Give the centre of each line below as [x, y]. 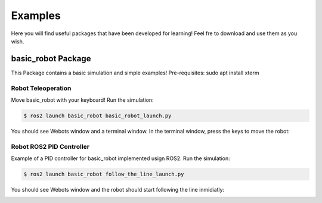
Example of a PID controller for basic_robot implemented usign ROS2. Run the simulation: [120, 158]
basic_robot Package [51, 59]
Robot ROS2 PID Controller [50, 146]
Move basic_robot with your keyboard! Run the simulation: [83, 100]
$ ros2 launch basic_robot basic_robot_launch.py [97, 115]
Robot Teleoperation [41, 88]
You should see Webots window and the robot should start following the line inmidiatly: [118, 190]
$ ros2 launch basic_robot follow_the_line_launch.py [104, 174]
